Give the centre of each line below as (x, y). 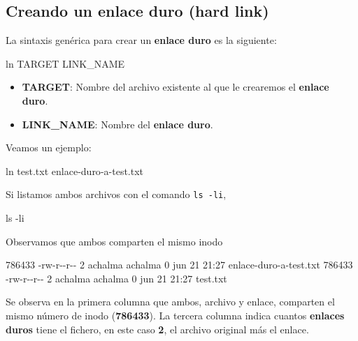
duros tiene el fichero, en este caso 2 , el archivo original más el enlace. (157, 329)
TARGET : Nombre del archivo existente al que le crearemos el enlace (176, 87)
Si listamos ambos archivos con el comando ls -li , (116, 194)
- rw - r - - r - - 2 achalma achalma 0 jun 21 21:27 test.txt (116, 278)
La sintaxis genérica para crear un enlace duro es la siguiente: (141, 40)
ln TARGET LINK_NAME (65, 63)
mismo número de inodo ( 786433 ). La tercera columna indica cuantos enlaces (175, 315)
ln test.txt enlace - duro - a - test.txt (75, 170)
